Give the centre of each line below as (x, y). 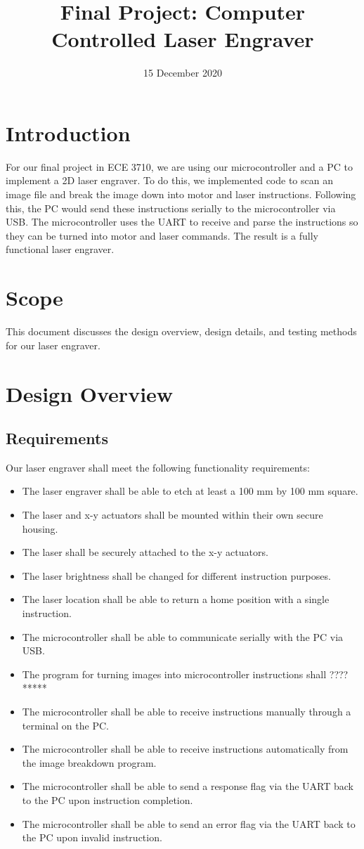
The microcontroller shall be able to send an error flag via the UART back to (189, 823)
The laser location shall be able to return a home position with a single (176, 599)
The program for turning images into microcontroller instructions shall (174, 674)
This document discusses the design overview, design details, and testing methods (181, 331)
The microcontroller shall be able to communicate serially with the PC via (183, 636)
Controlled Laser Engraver (183, 39)
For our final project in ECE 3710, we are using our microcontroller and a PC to (179, 166)
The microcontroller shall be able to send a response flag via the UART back (188, 786)
